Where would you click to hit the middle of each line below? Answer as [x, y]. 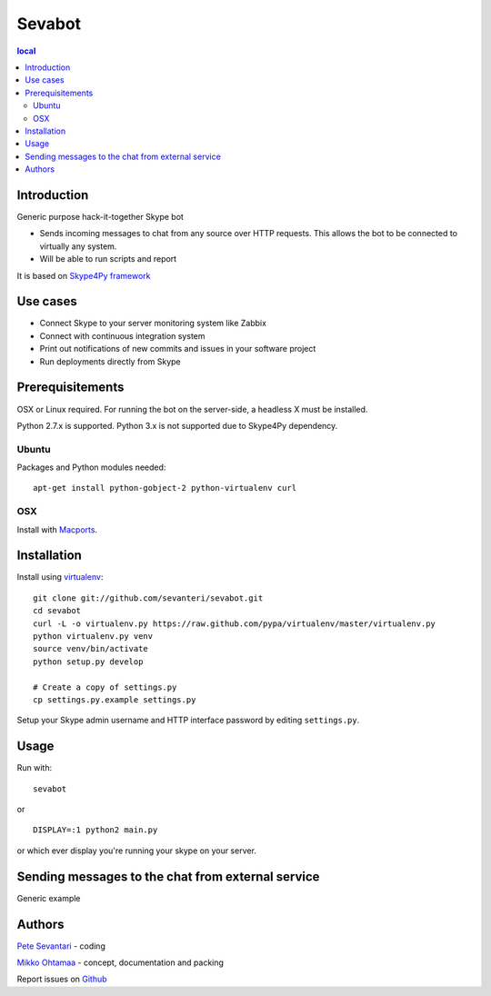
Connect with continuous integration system [122, 335]
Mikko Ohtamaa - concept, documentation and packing [120, 962]
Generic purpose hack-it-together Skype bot [100, 216]
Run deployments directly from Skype [110, 361]
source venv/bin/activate [91, 649]
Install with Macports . [57, 529]
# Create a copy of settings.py [105, 687]
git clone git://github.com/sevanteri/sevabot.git [148, 598]
